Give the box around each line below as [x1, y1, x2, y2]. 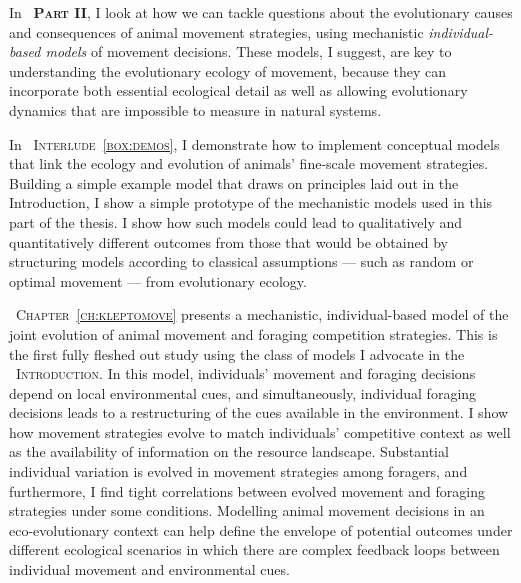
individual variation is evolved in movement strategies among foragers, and [9, 461, 468, 482]
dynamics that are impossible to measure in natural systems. [9, 99, 382, 120]
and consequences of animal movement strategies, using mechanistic [9, 21, 424, 42]
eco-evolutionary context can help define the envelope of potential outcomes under [9, 519, 513, 540]
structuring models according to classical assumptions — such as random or [9, 251, 474, 272]
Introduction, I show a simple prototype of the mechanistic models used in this [9, 192, 493, 213]
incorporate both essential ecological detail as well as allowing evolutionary [9, 80, 468, 101]
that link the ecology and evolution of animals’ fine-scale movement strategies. [9, 153, 489, 174]
